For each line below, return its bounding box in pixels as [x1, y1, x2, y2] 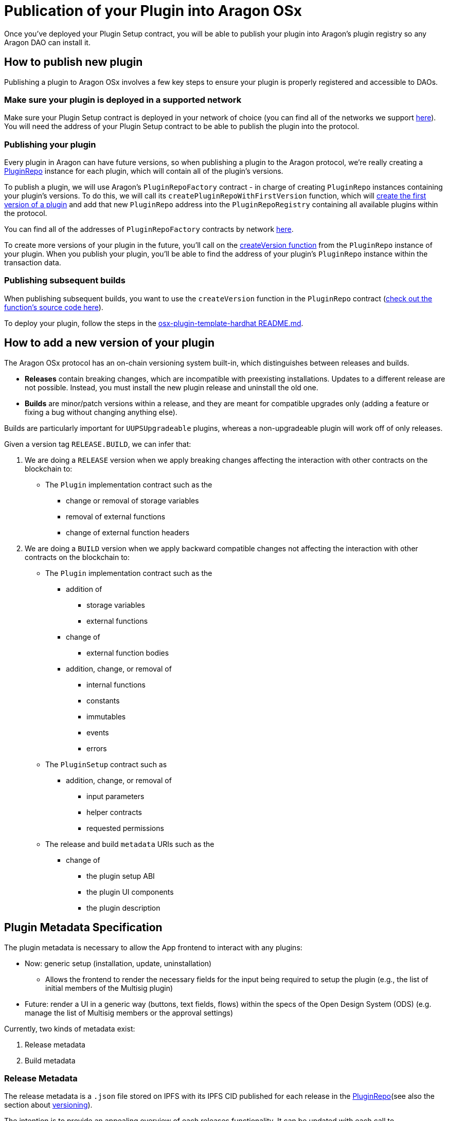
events [86, 728, 109, 737]
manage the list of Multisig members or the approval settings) [25, 1008, 234, 1017]
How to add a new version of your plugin [4, 336, 215, 350]
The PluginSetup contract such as [45, 760, 167, 769]
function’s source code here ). [4, 302, 103, 312]
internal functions [86, 680, 146, 689]
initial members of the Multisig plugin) [45, 983, 173, 992]
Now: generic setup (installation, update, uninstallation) [25, 959, 212, 968]
